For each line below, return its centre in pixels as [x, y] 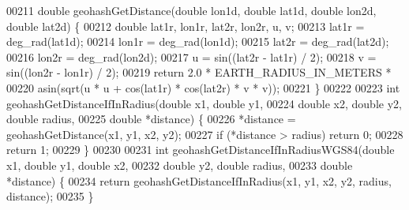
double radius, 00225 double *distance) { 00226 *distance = [151, 119]
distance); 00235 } [50, 196]
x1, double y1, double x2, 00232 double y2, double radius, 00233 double [180, 165]
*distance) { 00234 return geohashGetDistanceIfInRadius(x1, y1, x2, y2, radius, [199, 180]
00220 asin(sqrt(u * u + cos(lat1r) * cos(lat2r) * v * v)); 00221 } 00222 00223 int [203, 87]
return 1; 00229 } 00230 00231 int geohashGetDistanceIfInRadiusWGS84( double [201, 150]
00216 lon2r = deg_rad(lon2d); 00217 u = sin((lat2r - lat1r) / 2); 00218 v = [191, 56]
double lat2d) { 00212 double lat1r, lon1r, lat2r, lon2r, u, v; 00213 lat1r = [186, 26]
